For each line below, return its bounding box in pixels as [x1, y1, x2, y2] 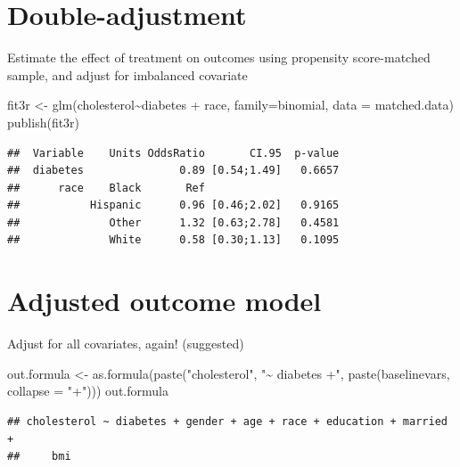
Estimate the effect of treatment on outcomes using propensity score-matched [7, 48, 431, 67]
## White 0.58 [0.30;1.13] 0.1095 [7, 233, 340, 247]
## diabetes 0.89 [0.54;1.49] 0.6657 [7, 164, 340, 177]
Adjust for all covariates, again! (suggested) [7, 334, 244, 353]
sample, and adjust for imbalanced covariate [7, 65, 248, 84]
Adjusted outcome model [7, 283, 322, 319]
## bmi [7, 450, 71, 463]
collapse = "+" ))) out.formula [7, 381, 168, 400]
